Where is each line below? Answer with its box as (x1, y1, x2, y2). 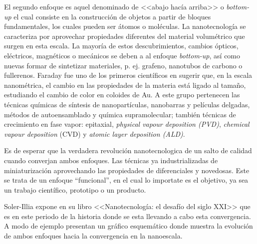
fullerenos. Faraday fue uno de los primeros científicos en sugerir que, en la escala (4, 70, 253, 80)
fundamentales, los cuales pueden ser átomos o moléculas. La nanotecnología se (4, 21, 246, 31)
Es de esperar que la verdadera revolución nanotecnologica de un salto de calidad (4, 145, 252, 156)
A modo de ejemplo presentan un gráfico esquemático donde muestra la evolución (4, 221, 253, 231)
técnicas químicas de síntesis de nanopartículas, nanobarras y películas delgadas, (4, 99, 250, 109)
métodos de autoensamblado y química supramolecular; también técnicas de (4, 109, 236, 119)
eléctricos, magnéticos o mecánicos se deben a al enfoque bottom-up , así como (4, 50, 241, 60)
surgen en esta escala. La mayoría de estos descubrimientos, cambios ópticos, (4, 40, 239, 51)
